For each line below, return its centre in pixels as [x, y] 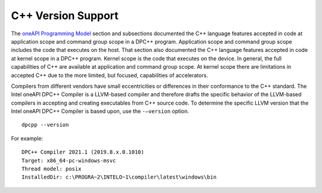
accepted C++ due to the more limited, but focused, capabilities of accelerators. [109, 75]
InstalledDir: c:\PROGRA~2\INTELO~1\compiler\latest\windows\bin [119, 177]
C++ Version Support [65, 16]
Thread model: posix [52, 169]
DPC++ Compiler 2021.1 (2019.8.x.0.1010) [83, 152]
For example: [27, 138]
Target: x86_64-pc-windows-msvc [69, 160]
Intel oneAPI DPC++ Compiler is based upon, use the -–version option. [100, 111]
